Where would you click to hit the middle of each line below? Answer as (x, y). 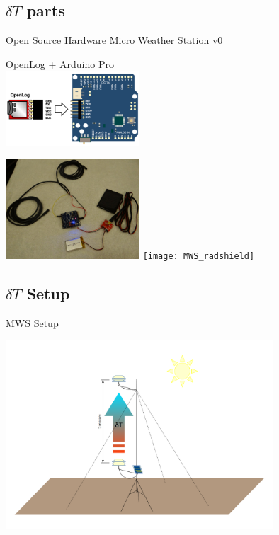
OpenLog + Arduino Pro (60, 63)
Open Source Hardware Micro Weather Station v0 (114, 40)
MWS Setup (32, 323)
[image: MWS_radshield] (199, 257)
